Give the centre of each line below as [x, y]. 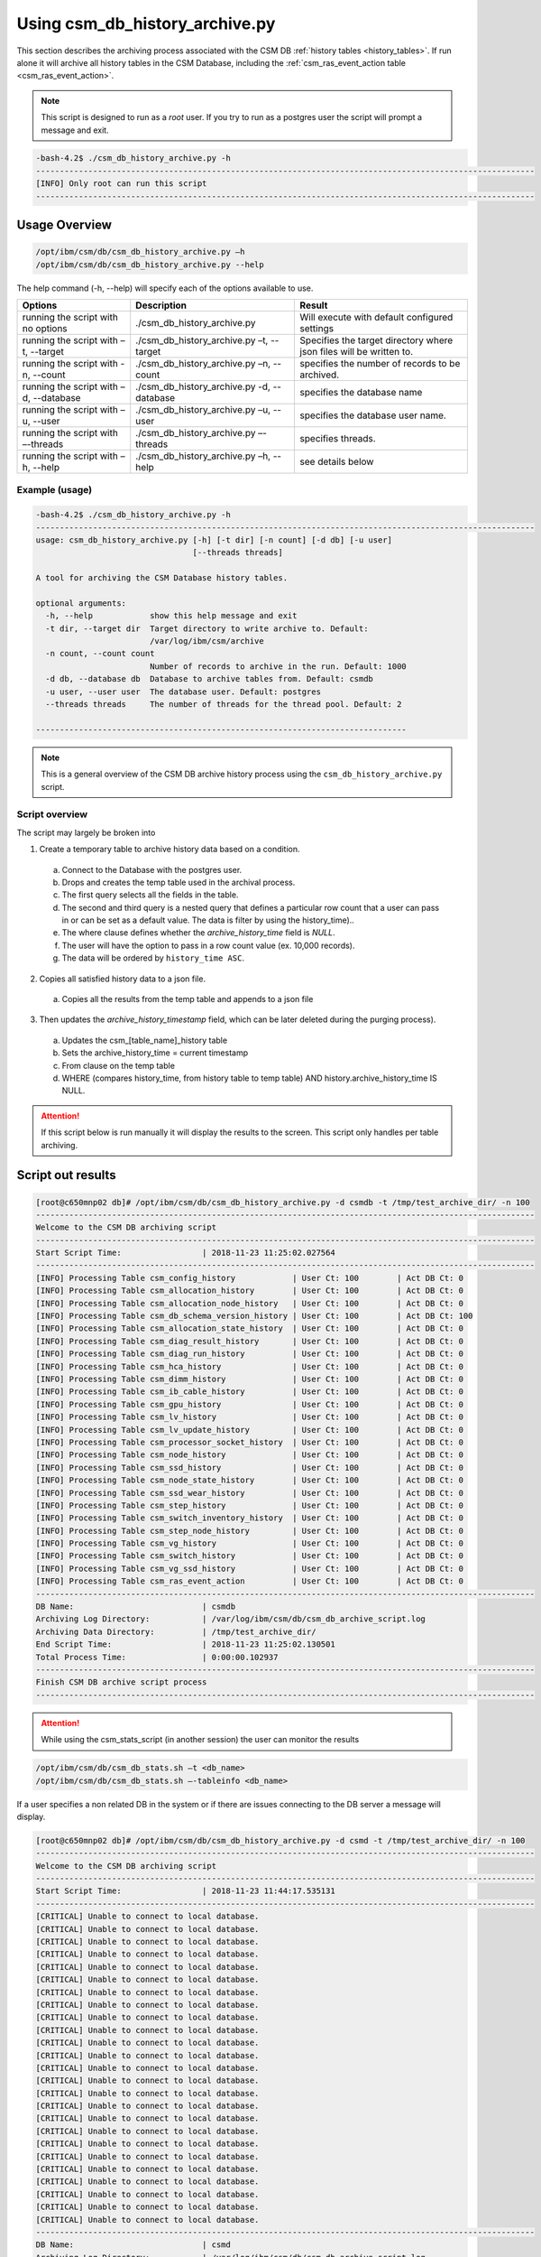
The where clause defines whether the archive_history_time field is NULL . [198, 933]
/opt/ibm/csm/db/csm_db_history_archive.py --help [150, 265]
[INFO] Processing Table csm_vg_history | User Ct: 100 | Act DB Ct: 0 [250, 1543]
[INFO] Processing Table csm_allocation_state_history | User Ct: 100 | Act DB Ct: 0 [250, 1328]
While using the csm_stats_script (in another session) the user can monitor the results [200, 1740]
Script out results [66, 1175]
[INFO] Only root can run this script [121, 184]
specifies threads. [338, 439]
